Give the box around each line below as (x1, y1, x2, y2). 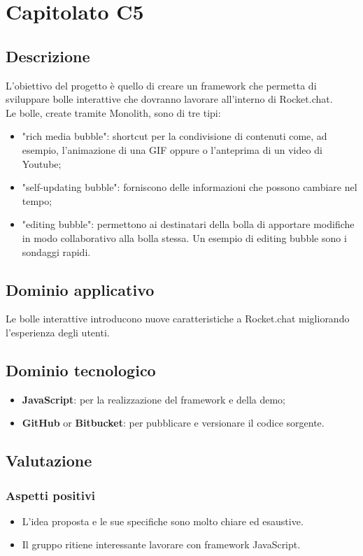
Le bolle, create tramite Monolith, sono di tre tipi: (6, 105, 221, 120)
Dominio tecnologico (6, 359, 156, 380)
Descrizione (6, 45, 90, 66)
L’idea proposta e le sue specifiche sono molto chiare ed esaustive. (22, 513, 304, 528)
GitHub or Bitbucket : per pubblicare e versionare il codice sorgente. (22, 415, 325, 430)
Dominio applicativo (6, 278, 155, 300)
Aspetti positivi (6, 486, 96, 504)
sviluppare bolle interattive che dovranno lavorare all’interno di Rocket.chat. (6, 92, 333, 106)
